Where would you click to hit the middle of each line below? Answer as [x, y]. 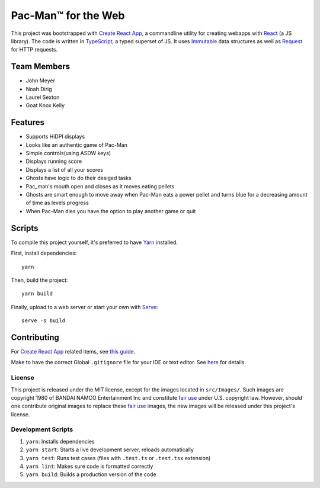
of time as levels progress [57, 203]
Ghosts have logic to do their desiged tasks [79, 178]
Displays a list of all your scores [65, 169]
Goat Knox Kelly [45, 105]
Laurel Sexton [43, 97]
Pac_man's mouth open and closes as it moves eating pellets [100, 186]
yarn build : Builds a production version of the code [91, 474]
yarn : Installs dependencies [60, 441]
